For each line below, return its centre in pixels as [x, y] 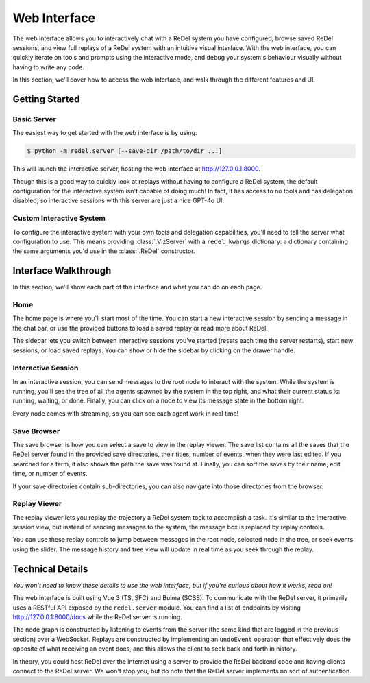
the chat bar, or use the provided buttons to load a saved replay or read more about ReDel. [140, 328]
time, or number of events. [50, 474]
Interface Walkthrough [62, 271]
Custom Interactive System [59, 218]
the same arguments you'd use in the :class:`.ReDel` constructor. [104, 251]
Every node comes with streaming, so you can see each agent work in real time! [126, 413]
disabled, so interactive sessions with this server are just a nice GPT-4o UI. [119, 201]
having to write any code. [49, 67]
